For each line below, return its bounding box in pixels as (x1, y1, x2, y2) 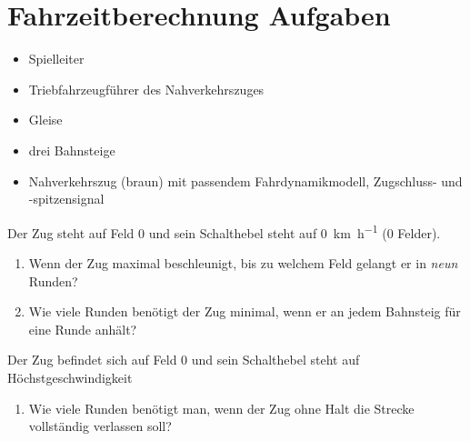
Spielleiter (28, 49, 85, 68)
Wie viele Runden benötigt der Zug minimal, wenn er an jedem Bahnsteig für (28, 302, 461, 321)
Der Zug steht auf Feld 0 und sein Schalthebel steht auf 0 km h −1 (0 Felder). (7, 220, 441, 242)
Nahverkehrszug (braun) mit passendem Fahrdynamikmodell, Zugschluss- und (28, 171, 463, 190)
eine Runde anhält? (28, 319, 137, 338)
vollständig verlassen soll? (28, 416, 172, 436)
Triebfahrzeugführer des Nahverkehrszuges (28, 79, 265, 98)
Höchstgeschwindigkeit (7, 367, 133, 386)
